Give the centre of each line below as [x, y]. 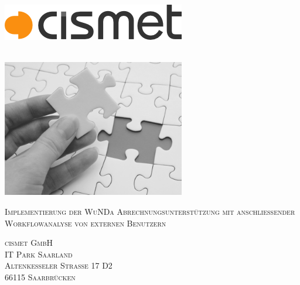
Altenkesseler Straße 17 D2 [59, 265]
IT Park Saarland [39, 254]
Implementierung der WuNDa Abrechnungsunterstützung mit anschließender [150, 211]
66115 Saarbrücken [40, 277]
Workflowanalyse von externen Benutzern [86, 223]
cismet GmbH [29, 243]
